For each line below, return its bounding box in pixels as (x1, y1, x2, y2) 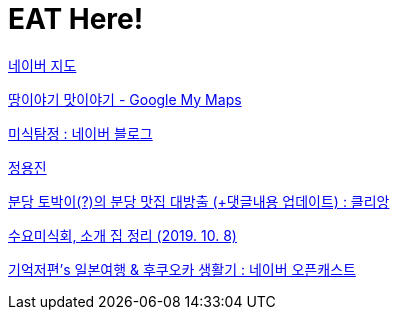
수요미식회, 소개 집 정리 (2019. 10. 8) (8, 226, 237, 244)
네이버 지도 (8, 56, 77, 74)
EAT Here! (8, 2, 144, 36)
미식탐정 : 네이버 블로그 (8, 124, 153, 142)
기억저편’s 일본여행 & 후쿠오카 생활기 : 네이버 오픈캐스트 (8, 260, 356, 278)
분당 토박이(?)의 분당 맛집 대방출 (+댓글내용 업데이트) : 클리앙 (8, 192, 390, 210)
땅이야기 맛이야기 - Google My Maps (8, 90, 242, 108)
